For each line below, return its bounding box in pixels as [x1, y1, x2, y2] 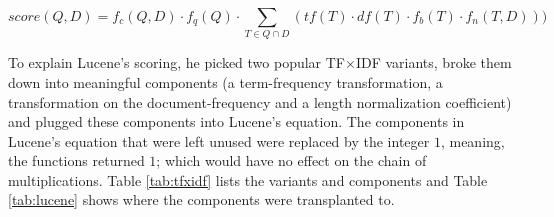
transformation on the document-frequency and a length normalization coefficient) [8, 91, 512, 112]
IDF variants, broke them [355, 52, 512, 73]
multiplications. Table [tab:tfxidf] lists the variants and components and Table [8, 169, 488, 190]
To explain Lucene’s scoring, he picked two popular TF [8, 52, 346, 73]
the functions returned [8, 150, 145, 171]
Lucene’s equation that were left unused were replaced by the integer [8, 130, 430, 151]
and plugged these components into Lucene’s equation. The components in [8, 111, 465, 132]
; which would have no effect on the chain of [156, 150, 427, 171]
